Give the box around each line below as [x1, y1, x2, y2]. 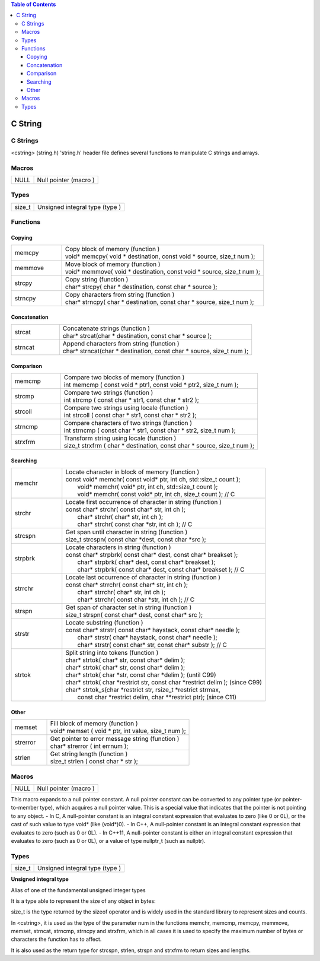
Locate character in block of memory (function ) [65, 468, 200, 476]
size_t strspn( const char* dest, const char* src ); [65, 611, 203, 619]
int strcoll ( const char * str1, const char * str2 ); [63, 411, 197, 420]
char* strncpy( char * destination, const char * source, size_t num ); [65, 298, 254, 306]
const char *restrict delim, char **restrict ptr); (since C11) [77, 693, 237, 702]
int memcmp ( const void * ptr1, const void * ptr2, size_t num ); [63, 380, 239, 389]
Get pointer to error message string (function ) [50, 735, 180, 743]
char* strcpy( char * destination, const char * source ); [65, 283, 217, 291]
